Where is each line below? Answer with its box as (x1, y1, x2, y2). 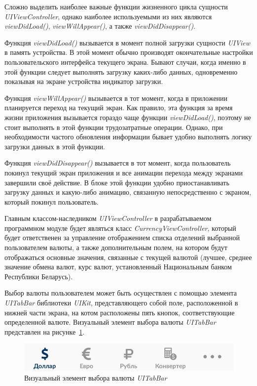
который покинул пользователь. (4, 196, 99, 207)
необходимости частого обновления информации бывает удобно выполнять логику (4, 131, 252, 142)
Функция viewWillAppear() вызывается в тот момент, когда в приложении (4, 92, 228, 103)
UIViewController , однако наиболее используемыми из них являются (4, 11, 212, 21)
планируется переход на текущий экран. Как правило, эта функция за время (4, 102, 233, 113)
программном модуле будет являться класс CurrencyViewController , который (4, 222, 236, 233)
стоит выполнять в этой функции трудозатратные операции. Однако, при (4, 122, 223, 132)
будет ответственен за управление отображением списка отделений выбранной (4, 232, 240, 243)
